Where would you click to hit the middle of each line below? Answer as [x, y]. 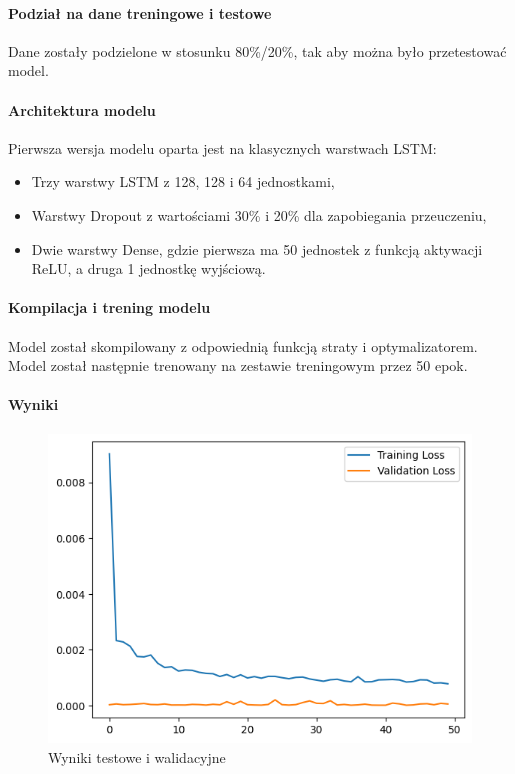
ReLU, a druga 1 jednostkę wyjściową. [148, 268]
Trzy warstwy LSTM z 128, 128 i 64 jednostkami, [183, 181]
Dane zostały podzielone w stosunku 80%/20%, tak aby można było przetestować [257, 50]
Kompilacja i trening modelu [109, 307]
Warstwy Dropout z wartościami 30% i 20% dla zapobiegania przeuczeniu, [259, 214]
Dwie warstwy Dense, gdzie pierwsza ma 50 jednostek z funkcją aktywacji [257, 248]
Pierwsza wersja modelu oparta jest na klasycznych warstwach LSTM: [222, 147]
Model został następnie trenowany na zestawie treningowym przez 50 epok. [238, 365]
